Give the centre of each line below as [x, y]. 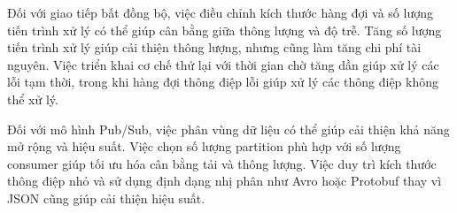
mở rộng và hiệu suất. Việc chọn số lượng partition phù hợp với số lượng [204, 146]
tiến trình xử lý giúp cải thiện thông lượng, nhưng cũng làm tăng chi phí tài [214, 47]
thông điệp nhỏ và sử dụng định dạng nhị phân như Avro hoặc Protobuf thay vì [225, 181]
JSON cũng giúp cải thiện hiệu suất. [106, 198]
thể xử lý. [33, 99]
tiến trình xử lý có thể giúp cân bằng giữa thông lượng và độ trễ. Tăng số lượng [225, 30]
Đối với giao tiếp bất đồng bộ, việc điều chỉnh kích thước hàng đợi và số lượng [220, 12]
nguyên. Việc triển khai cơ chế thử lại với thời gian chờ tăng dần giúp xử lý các [223, 64]
